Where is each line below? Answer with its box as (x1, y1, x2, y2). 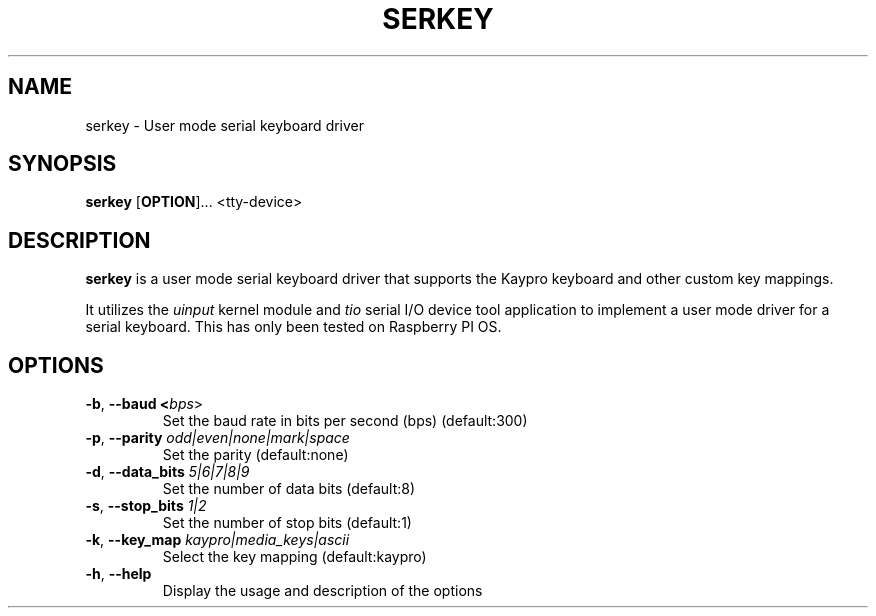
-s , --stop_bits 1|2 (85, 497, 207, 515)
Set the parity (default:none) (162, 446, 349, 464)
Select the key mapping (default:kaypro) (162, 548, 427, 566)
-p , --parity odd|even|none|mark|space (85, 429, 350, 447)
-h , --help (85, 565, 152, 583)
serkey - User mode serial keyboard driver (85, 116, 365, 134)
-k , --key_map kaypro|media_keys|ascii (85, 531, 350, 549)
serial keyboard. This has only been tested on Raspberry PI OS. (85, 318, 502, 336)
